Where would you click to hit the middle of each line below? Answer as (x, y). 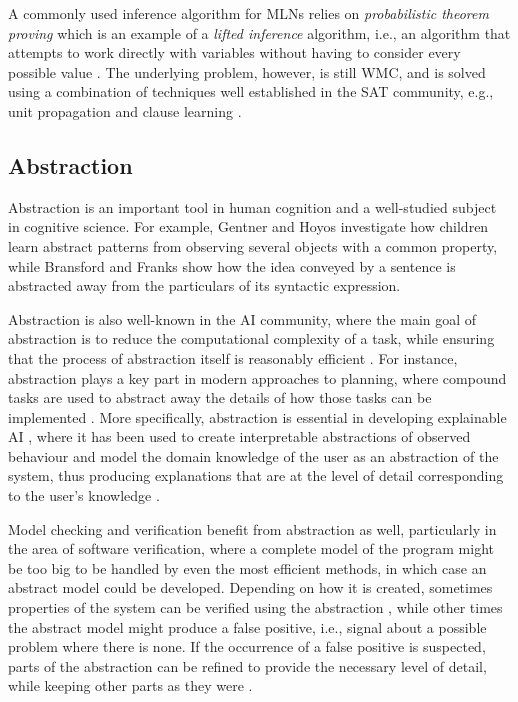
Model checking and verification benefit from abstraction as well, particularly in (252, 528)
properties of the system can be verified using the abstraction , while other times (255, 607)
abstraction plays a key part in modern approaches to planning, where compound (257, 377)
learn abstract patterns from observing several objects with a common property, (253, 245)
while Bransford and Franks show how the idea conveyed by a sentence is (232, 265)
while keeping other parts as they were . (130, 685)
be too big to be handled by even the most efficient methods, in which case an (247, 567)
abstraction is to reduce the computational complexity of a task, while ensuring (251, 338)
